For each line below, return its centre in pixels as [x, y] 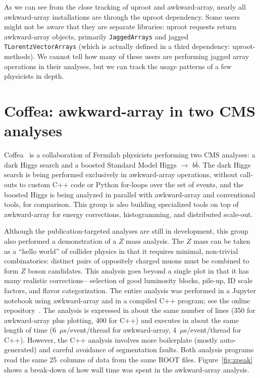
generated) [20, 349]
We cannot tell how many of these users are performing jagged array [143, 56]
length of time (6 [30, 330]
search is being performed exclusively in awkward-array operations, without [121, 174]
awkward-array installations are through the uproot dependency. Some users [122, 16]
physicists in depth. [34, 76]
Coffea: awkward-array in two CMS [130, 111]
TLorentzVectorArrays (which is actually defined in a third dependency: [117, 46]
